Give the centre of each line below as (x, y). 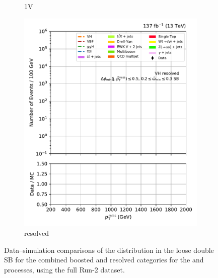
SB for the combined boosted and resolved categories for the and (104, 260)
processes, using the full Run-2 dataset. (64, 269)
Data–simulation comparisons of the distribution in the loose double (109, 250)
